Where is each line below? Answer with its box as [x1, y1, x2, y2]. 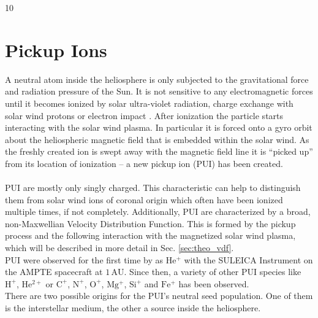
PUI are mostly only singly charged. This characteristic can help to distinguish [5, 181, 301, 194]
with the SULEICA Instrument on [184, 253, 313, 266]
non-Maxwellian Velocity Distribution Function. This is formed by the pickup [5, 217, 296, 230]
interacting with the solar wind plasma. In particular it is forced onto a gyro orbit [5, 121, 312, 134]
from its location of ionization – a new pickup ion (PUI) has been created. [5, 157, 283, 169]
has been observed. [178, 277, 249, 290]
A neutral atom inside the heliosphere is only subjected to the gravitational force [5, 72, 309, 85]
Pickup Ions [5, 37, 107, 62]
